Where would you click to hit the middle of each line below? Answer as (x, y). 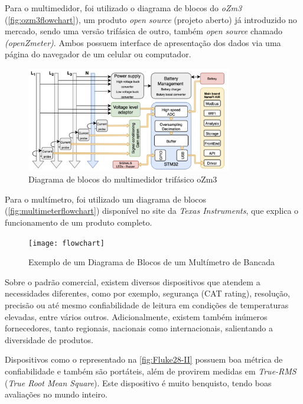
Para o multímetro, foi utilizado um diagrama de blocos (106, 199)
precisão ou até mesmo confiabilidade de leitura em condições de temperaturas (147, 304)
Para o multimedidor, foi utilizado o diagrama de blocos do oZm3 (123, 8)
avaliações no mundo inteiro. (56, 394)
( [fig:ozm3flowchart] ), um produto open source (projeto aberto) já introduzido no (151, 19)
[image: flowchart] (66, 243)
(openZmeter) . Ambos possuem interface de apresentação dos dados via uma (143, 42)
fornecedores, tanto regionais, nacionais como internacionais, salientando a (139, 328)
